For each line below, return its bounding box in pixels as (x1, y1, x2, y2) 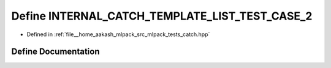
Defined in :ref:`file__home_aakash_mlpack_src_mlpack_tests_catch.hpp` (26, 31, 210, 38)
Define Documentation (11, 47, 100, 57)
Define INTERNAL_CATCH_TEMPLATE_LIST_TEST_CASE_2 (11, 9, 313, 23)
